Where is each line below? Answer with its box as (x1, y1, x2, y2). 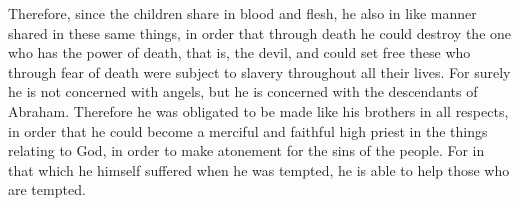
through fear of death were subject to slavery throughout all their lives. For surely (8, 61, 511, 82)
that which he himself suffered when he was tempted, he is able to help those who (8, 159, 510, 180)
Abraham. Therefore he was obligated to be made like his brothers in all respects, (8, 100, 509, 121)
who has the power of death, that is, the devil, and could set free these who (8, 42, 471, 63)
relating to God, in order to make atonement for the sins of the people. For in (8, 140, 485, 161)
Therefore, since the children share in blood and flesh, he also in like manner (8, 3, 477, 23)
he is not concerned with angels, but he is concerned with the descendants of (8, 81, 478, 102)
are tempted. (8, 179, 86, 200)
